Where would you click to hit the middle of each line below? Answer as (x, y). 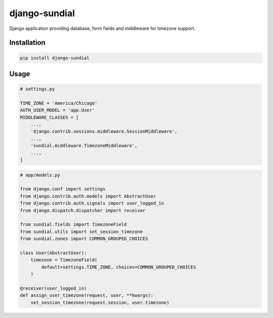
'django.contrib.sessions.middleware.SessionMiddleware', (104, 131)
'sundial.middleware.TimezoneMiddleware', (84, 146)
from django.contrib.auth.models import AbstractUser (88, 196)
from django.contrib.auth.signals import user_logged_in (92, 203)
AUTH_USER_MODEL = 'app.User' (57, 110)
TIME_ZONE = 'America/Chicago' (59, 103)
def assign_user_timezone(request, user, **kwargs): (87, 295)
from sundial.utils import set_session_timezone (81, 231)
